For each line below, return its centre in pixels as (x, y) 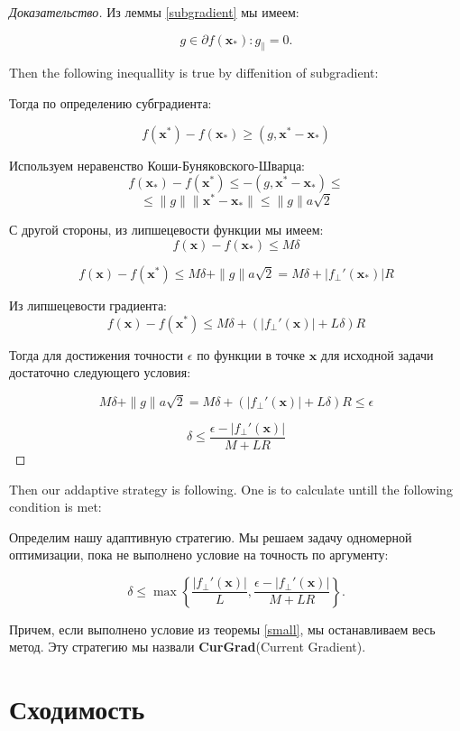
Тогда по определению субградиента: (110, 102)
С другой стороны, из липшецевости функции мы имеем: (166, 230)
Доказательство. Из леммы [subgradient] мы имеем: (154, 12)
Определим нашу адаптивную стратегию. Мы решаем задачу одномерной (211, 537)
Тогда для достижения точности (97, 354)
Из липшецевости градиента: (88, 305)
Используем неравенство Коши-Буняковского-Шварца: (157, 165)
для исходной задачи (377, 354)
